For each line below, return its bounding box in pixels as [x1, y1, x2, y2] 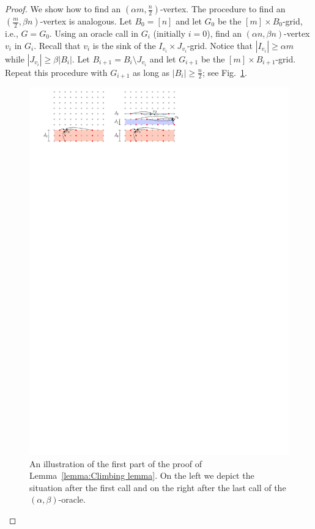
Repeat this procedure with [5, 66, 108, 78]
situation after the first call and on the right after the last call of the [29, 481, 286, 493]
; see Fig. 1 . [202, 66, 247, 78]
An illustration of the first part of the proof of [29, 457, 202, 470]
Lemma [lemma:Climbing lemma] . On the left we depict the [29, 469, 254, 482]
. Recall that [34, 39, 81, 51]
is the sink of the [92, 39, 156, 51]
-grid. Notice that [187, 39, 253, 51]
